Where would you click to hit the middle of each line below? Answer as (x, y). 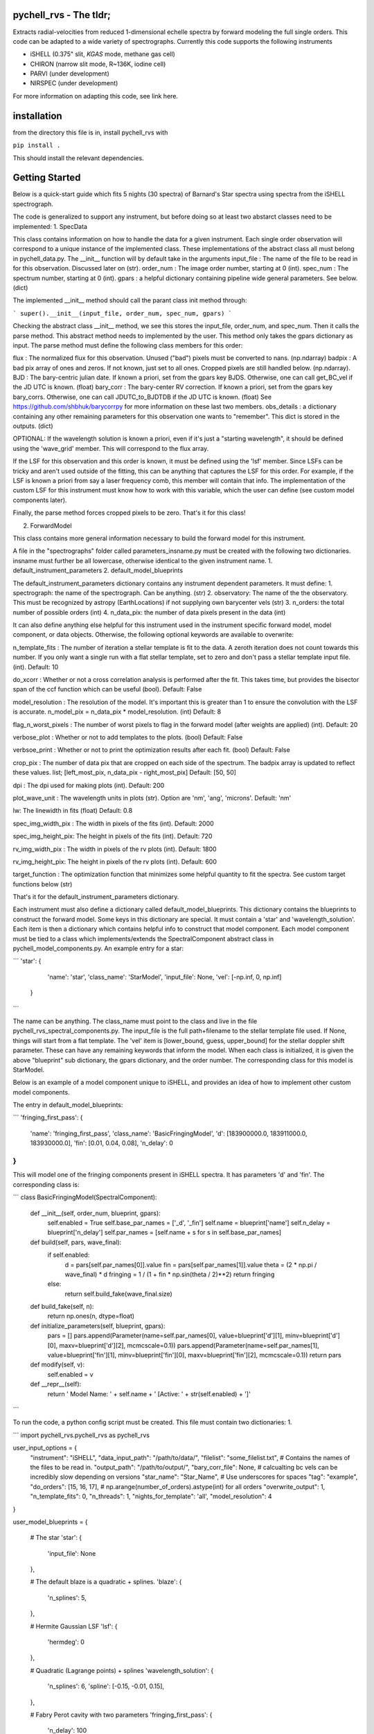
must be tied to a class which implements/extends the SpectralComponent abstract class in (143, 938)
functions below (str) (43, 884)
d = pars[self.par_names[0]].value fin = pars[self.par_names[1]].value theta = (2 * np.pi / (191, 1264)
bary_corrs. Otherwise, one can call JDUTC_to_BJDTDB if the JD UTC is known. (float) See (142, 397)
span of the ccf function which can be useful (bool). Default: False (107, 689)
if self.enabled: (69, 1255)
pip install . (37, 145)
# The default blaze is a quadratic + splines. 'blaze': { (106, 1582)
